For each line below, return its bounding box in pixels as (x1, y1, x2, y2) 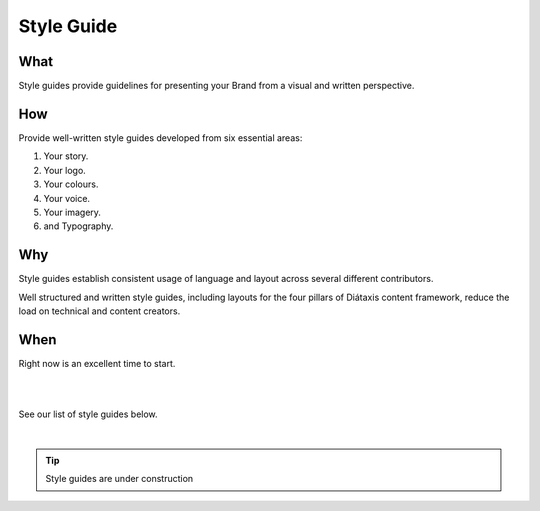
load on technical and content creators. (18, 305, 181, 317)
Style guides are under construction (45, 473, 194, 485)
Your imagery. (43, 206, 102, 218)
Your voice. (43, 192, 90, 204)
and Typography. (43, 220, 114, 232)
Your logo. (43, 164, 87, 176)
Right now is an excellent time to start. (18, 357, 176, 369)
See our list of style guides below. (18, 408, 159, 420)
